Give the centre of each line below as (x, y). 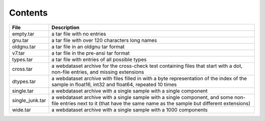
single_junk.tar (29, 100)
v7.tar (18, 53)
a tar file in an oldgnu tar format (88, 46)
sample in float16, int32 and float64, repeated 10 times (114, 84)
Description (66, 27)
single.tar (23, 91)
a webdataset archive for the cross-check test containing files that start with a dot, (147, 66)
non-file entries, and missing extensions (98, 72)
